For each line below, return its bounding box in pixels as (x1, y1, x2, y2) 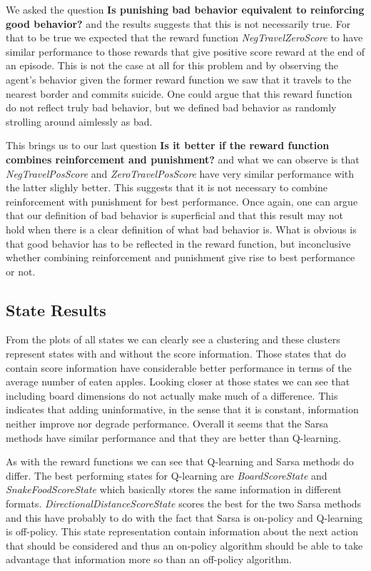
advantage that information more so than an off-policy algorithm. (6, 552, 292, 567)
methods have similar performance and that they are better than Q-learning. (6, 430, 342, 445)
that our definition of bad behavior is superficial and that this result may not (6, 208, 344, 223)
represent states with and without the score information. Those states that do (6, 346, 346, 361)
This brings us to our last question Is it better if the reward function (6, 138, 330, 153)
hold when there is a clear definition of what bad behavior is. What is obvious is (6, 221, 357, 236)
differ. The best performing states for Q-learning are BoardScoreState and (6, 468, 327, 482)
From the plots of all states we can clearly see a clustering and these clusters (6, 332, 340, 347)
